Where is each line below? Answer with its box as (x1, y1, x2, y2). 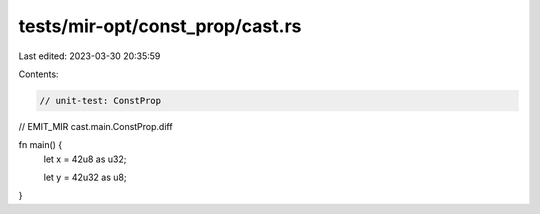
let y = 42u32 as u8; (43, 171, 127, 184)
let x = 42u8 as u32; (43, 153, 127, 165)
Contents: (18, 68, 59, 80)
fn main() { (18, 139, 63, 151)
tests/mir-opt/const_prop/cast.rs (18, 15, 302, 37)
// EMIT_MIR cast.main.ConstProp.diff (18, 120, 174, 132)
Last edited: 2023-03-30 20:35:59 (18, 50, 161, 62)
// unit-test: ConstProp (39, 95, 162, 106)
